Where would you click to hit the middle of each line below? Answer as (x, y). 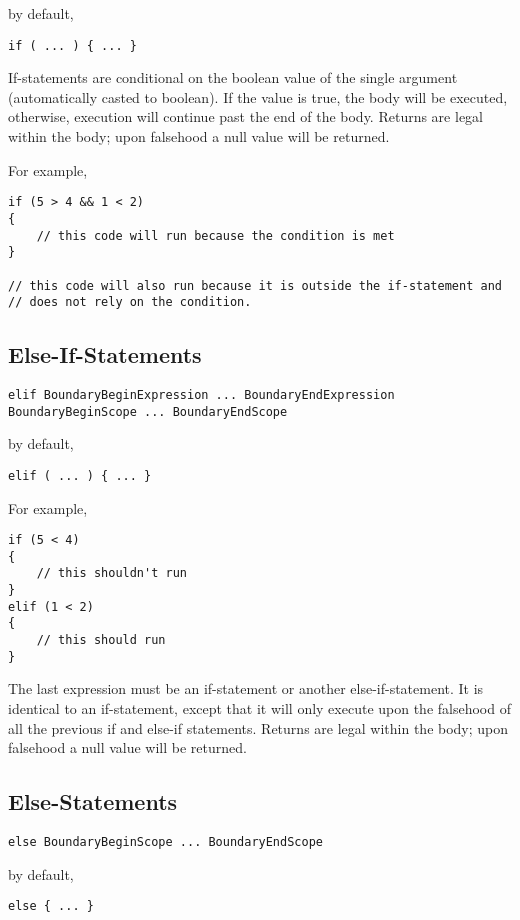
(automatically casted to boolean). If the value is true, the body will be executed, (258, 96)
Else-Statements (93, 801)
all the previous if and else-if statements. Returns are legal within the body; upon (258, 727)
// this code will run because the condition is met (215, 235)
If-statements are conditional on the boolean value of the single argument (233, 77)
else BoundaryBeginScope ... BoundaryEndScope (165, 842)
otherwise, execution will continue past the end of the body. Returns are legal (245, 116)
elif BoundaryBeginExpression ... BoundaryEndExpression (201, 395)
